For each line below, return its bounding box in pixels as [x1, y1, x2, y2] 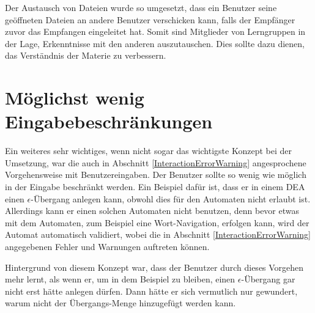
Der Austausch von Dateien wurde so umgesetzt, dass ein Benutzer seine [5, 1, 277, 13]
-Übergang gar [241, 273, 295, 285]
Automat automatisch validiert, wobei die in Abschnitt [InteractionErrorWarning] [5, 228, 311, 241]
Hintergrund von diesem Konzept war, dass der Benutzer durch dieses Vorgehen [5, 260, 304, 273]
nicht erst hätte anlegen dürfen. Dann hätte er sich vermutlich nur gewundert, [5, 284, 298, 297]
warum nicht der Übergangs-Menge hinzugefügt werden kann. [5, 296, 236, 309]
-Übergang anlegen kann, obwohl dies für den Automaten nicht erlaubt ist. [31, 192, 311, 205]
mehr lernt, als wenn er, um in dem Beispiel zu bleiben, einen [5, 273, 235, 285]
